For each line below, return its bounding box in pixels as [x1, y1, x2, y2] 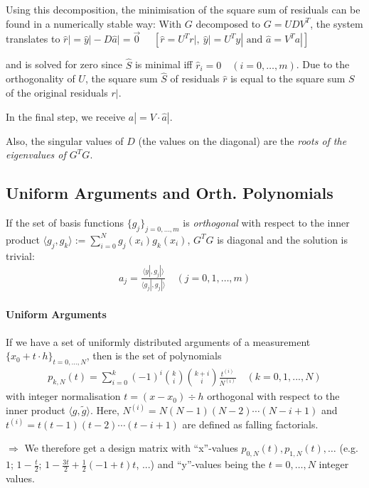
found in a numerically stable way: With [6, 16, 182, 31]
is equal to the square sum [230, 71, 346, 86]
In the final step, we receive [6, 109, 126, 124]
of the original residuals [6, 85, 108, 100]
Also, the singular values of [6, 133, 124, 148]
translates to [6, 31, 60, 46]
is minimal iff [134, 57, 193, 72]
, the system [310, 16, 363, 31]
